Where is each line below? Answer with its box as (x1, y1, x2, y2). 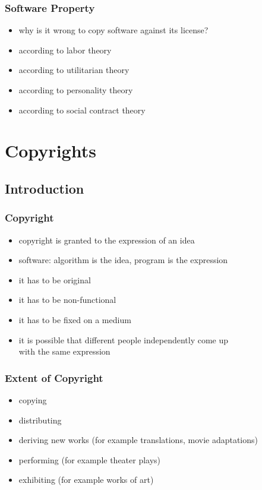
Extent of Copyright (5, 370, 103, 385)
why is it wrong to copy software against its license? (18, 24, 209, 36)
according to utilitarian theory (18, 64, 130, 76)
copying (18, 393, 47, 406)
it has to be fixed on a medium (18, 313, 131, 325)
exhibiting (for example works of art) (18, 473, 154, 486)
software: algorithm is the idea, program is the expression (18, 254, 228, 266)
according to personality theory (18, 84, 133, 96)
